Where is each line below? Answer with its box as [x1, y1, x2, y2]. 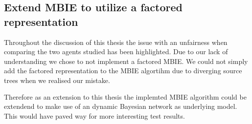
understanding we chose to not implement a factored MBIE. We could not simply [4, 56, 248, 66]
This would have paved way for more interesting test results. [4, 110, 185, 121]
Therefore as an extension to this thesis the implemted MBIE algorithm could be [4, 91, 247, 102]
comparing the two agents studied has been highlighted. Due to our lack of [4, 46, 228, 57]
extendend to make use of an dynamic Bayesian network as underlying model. [4, 101, 237, 111]
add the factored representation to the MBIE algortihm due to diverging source [4, 65, 242, 76]
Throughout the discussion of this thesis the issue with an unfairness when [4, 37, 228, 47]
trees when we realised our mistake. [4, 75, 110, 85]
